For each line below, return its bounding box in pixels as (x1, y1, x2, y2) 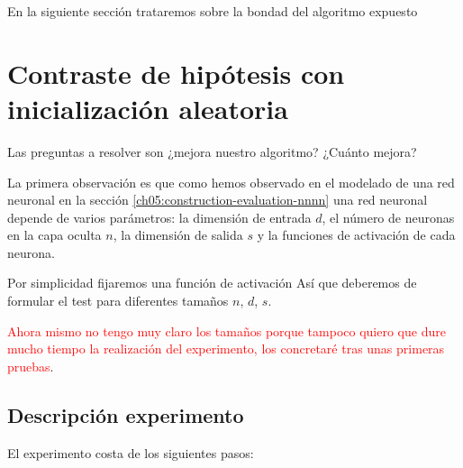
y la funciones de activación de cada (257, 225, 456, 244)
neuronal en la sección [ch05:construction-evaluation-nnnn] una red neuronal (7, 190, 428, 209)
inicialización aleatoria (7, 89, 288, 126)
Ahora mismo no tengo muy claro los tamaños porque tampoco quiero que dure (7, 321, 446, 340)
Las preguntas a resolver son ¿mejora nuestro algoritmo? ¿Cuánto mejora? (7, 142, 417, 161)
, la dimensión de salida (113, 225, 243, 244)
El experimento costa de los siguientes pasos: (7, 443, 254, 462)
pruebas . (7, 356, 54, 375)
